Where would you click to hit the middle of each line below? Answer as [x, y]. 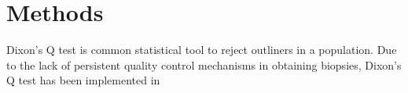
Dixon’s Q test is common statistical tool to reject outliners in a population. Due [202, 50]
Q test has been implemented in [83, 80]
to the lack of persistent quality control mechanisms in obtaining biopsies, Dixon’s [204, 64]
